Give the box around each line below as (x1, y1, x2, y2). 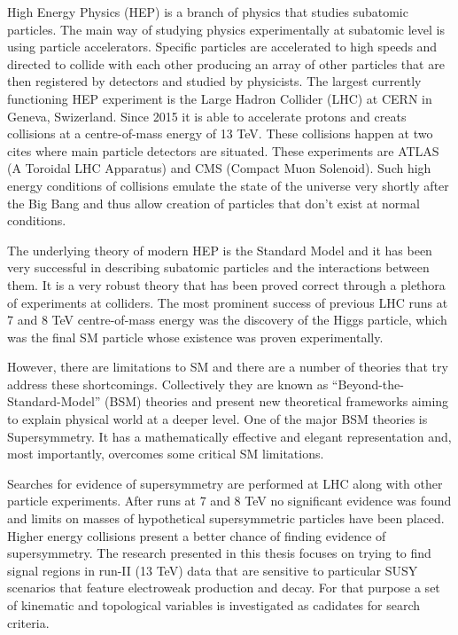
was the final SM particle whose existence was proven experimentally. (7, 327, 384, 346)
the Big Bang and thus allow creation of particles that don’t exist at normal (7, 193, 420, 212)
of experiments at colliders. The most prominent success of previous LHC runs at (7, 293, 448, 311)
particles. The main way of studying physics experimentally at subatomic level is (7, 20, 446, 38)
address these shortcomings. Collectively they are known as (7, 374, 329, 393)
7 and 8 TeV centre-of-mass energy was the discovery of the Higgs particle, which (7, 310, 447, 329)
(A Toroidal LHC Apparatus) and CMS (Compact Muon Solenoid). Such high (7, 159, 431, 177)
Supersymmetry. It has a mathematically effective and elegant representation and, (7, 427, 452, 445)
